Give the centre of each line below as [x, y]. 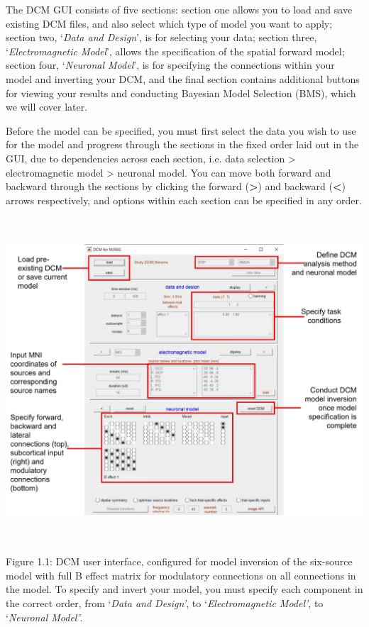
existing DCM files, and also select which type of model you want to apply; [169, 23]
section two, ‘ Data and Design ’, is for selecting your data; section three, [161, 37]
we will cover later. [47, 107]
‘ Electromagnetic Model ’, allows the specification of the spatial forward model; [175, 51]
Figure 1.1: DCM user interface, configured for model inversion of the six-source [179, 561]
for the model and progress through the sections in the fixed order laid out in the [182, 144]
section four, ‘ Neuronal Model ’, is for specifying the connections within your [170, 65]
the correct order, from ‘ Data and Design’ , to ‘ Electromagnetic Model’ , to [165, 603]
